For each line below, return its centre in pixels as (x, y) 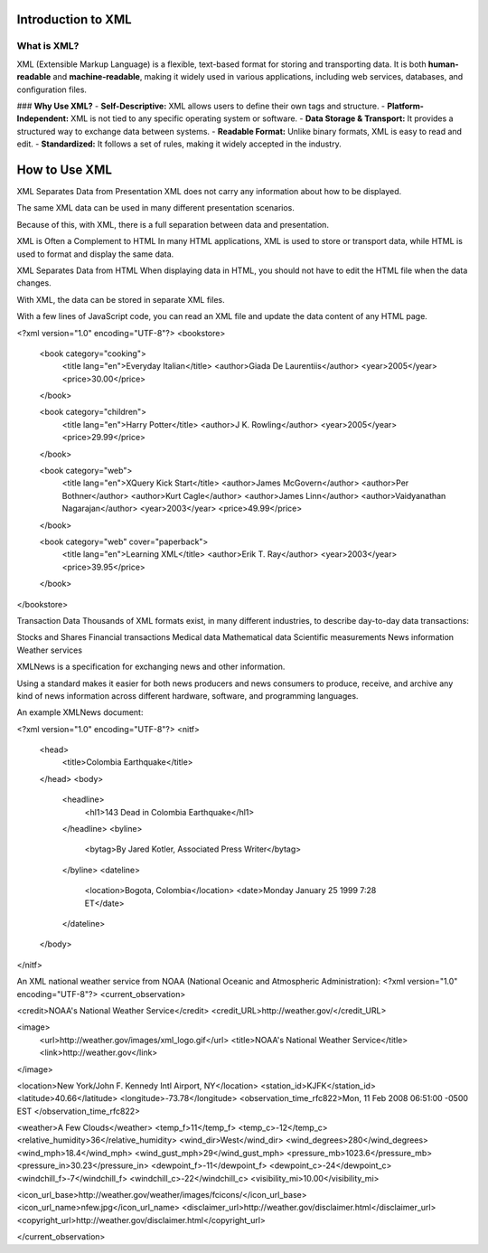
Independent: (43, 118)
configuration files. (52, 89)
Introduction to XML (74, 19)
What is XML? (48, 46)
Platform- (406, 106)
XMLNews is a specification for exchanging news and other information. (151, 667)
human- (443, 64)
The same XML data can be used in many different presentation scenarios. (156, 208)
